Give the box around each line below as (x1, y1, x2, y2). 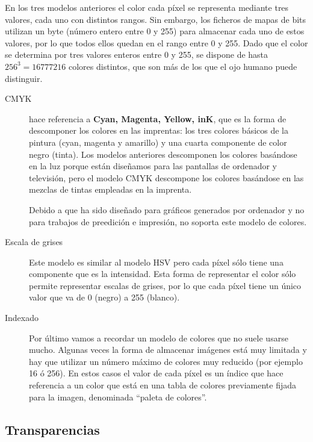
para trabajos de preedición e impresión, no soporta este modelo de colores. (29, 215, 307, 228)
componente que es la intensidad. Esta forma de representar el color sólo (29, 267, 296, 280)
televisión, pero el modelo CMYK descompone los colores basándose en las (29, 171, 304, 184)
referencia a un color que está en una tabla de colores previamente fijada (29, 379, 297, 391)
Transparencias (5, 420, 100, 438)
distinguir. (5, 72, 43, 84)
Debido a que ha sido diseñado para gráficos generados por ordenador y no (29, 203, 305, 216)
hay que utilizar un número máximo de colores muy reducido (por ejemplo (29, 355, 303, 367)
